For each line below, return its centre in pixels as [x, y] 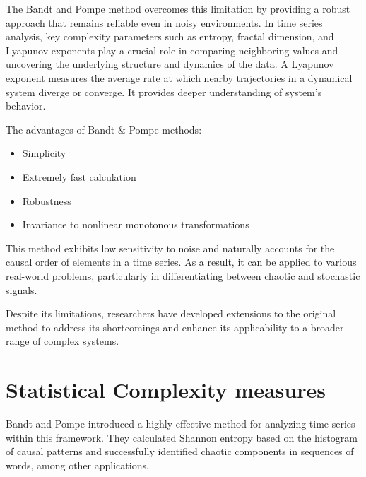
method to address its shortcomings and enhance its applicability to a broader [175, 327]
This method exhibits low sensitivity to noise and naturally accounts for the [170, 248]
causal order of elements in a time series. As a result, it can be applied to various [181, 262]
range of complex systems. [63, 341]
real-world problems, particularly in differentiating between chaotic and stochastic [183, 275]
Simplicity [44, 153]
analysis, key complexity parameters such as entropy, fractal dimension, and [170, 36]
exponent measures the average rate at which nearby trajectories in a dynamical [179, 77]
